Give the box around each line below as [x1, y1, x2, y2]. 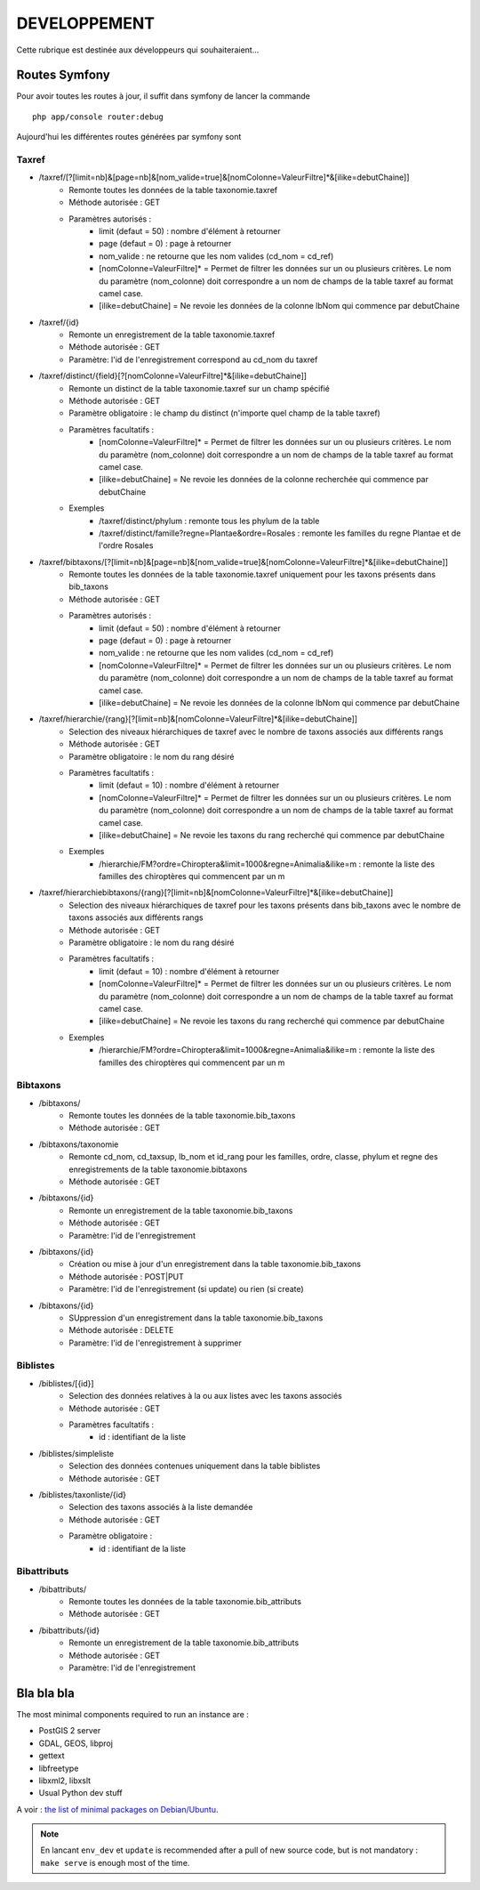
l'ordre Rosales [99, 540, 154, 551]
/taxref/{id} [38, 317, 80, 327]
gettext [38, 1750, 66, 1761]
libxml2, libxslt [38, 1775, 92, 1786]
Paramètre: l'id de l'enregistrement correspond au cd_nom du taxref [68, 354, 318, 365]
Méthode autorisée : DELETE [68, 1325, 174, 1336]
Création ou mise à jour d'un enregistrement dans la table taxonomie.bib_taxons [68, 1259, 362, 1270]
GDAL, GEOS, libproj [38, 1738, 113, 1749]
